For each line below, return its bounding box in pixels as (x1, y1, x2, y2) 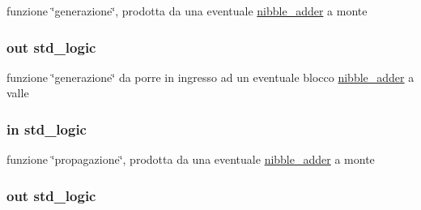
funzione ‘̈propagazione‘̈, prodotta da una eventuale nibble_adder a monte (6, 151, 375, 168)
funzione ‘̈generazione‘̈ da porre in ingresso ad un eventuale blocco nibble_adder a (6, 68, 415, 85)
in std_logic (6, 118, 87, 139)
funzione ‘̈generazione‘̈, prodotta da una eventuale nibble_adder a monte (6, 2, 368, 19)
